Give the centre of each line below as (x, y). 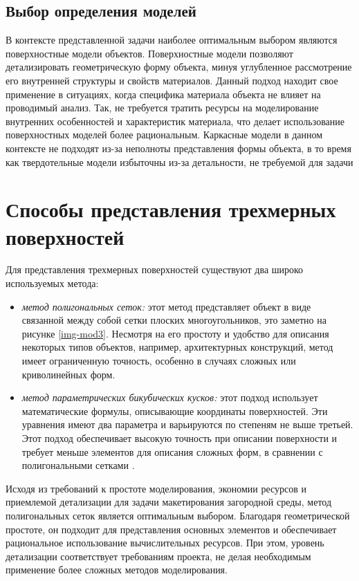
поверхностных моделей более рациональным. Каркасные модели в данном (164, 135)
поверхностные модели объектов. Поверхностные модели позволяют (149, 53)
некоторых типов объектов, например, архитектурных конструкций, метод (177, 347)
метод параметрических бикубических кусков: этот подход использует (170, 397)
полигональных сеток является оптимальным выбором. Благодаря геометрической (178, 515)
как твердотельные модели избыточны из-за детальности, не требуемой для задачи (179, 162)
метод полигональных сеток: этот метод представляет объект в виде (166, 306)
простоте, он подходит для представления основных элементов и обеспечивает (171, 529)
